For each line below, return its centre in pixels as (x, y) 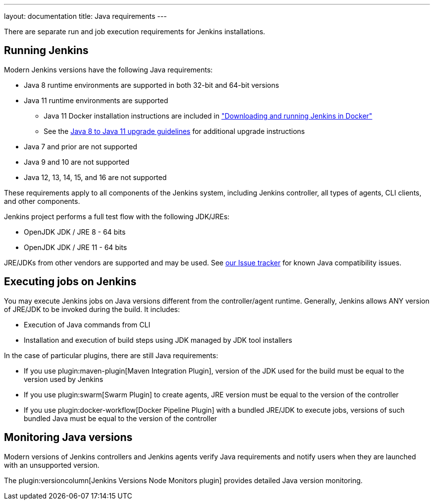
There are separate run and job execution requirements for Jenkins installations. (135, 31)
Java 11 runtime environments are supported (96, 100)
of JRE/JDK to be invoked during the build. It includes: (92, 309)
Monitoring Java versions (68, 438)
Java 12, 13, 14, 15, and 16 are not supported (95, 177)
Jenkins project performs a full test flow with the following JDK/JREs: (117, 216)
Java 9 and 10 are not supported (77, 162)
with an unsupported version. (52, 465)
